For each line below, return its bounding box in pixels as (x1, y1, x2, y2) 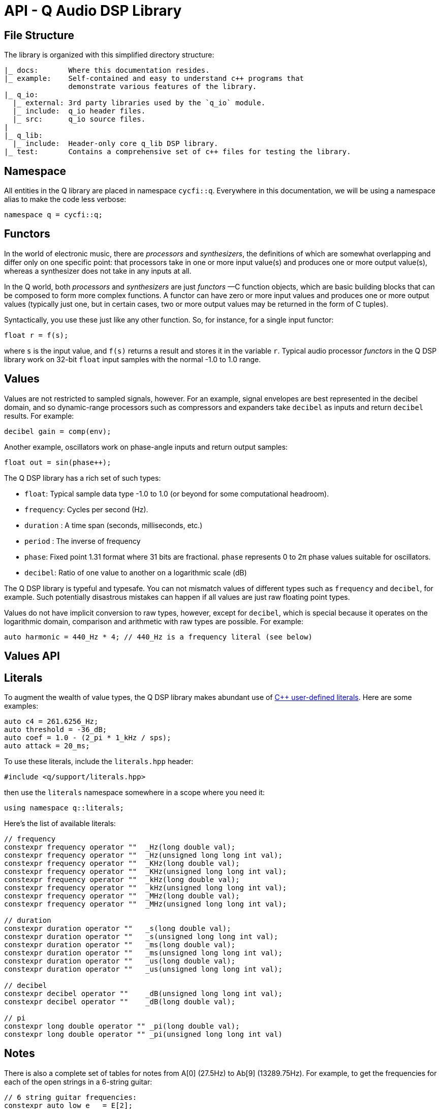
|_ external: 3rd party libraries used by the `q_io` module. (12, 99, 266, 107)
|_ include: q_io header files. (12, 107, 146, 115)
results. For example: (4, 411, 74, 420)
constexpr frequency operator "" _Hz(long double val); (4, 842, 236, 851)
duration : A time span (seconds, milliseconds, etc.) (24, 520, 203, 530)
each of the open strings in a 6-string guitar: (4, 1077, 152, 1086)
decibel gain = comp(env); (4, 427, 111, 435)
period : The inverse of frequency (24, 536, 141, 545)
